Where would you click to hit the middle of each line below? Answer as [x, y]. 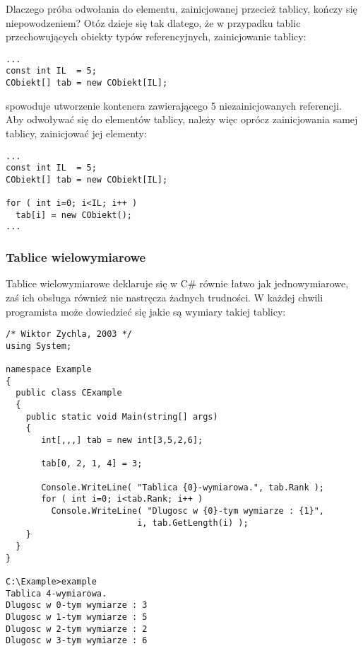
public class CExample [69, 393]
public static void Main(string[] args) [122, 416]
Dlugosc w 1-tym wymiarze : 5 [77, 617]
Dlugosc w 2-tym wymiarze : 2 [77, 629]
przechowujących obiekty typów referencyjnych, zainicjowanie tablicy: [156, 36]
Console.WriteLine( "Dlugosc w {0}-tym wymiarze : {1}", [188, 511]
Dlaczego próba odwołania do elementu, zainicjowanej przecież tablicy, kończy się [181, 8]
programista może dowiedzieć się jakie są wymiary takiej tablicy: [146, 311]
